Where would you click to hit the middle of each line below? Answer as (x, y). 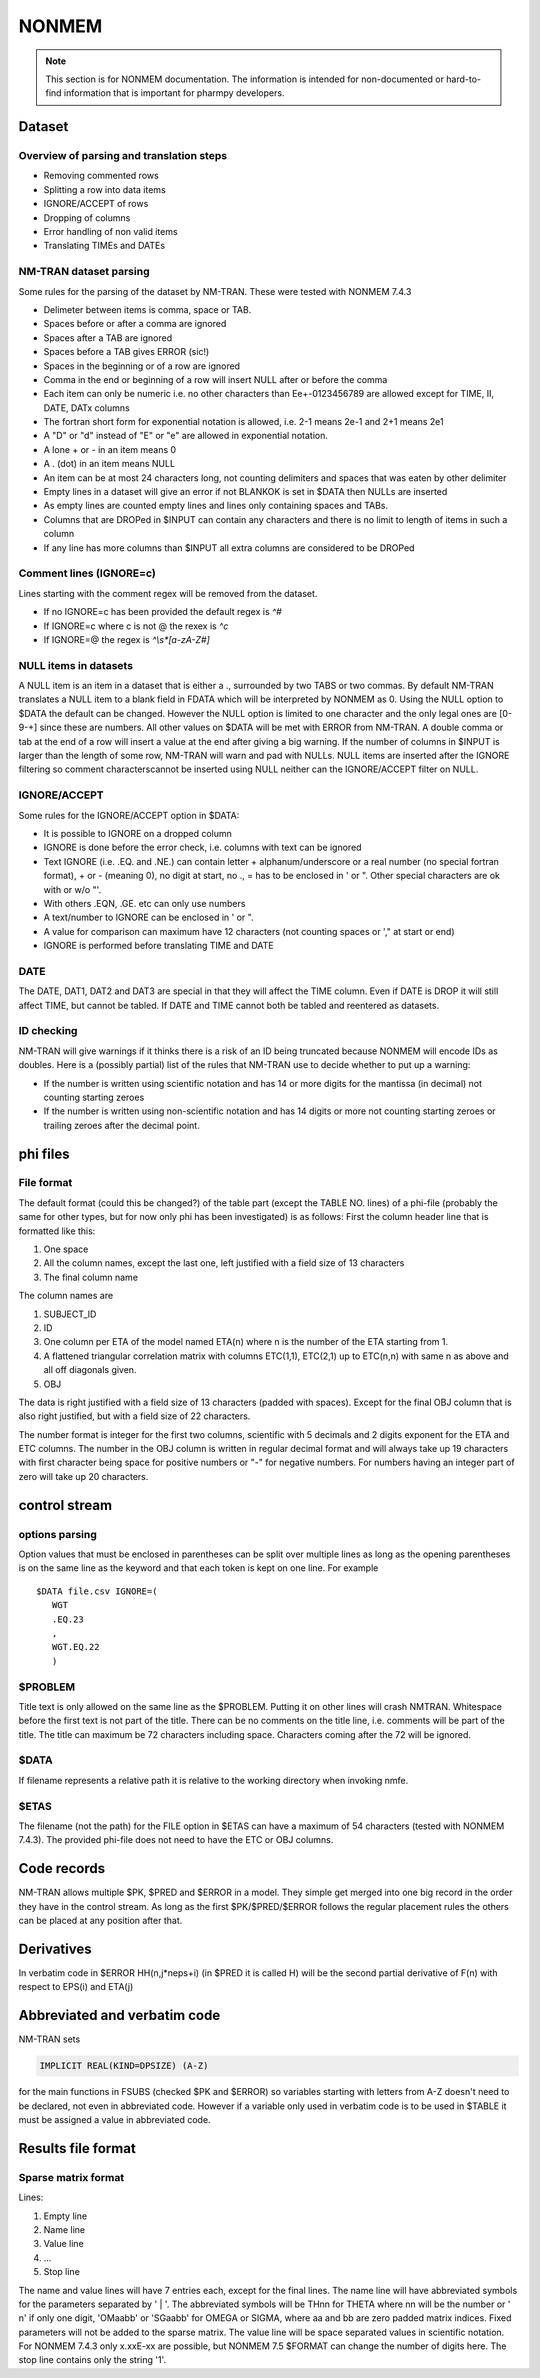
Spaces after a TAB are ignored (108, 337)
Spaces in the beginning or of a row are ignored (141, 366)
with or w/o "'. (72, 889)
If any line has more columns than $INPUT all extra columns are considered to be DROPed (229, 547)
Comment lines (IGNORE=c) (87, 573)
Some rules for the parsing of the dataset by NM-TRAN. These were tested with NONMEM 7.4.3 (215, 291)
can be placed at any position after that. (100, 1921)
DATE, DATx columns (86, 407)
